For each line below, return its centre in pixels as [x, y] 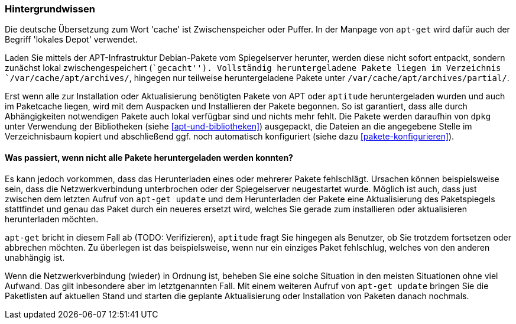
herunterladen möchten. [52, 219]
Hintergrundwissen [50, 9]
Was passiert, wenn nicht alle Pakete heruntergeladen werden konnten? [149, 157]
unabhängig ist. [35, 257]
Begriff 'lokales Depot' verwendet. [71, 40]
